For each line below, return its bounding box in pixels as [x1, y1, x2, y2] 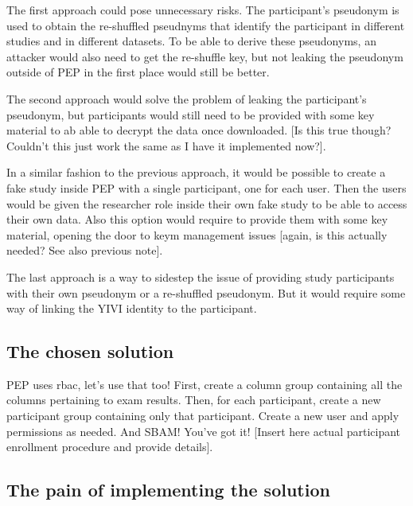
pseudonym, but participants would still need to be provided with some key [6, 106, 375, 123]
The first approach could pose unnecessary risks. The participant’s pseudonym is [6, 2, 399, 18]
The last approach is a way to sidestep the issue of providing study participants [6, 268, 395, 285]
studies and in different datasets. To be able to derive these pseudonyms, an [6, 33, 376, 49]
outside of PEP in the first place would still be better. [6, 64, 270, 80]
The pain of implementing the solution [6, 477, 330, 502]
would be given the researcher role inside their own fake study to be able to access [6, 195, 407, 212]
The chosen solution [6, 339, 174, 364]
